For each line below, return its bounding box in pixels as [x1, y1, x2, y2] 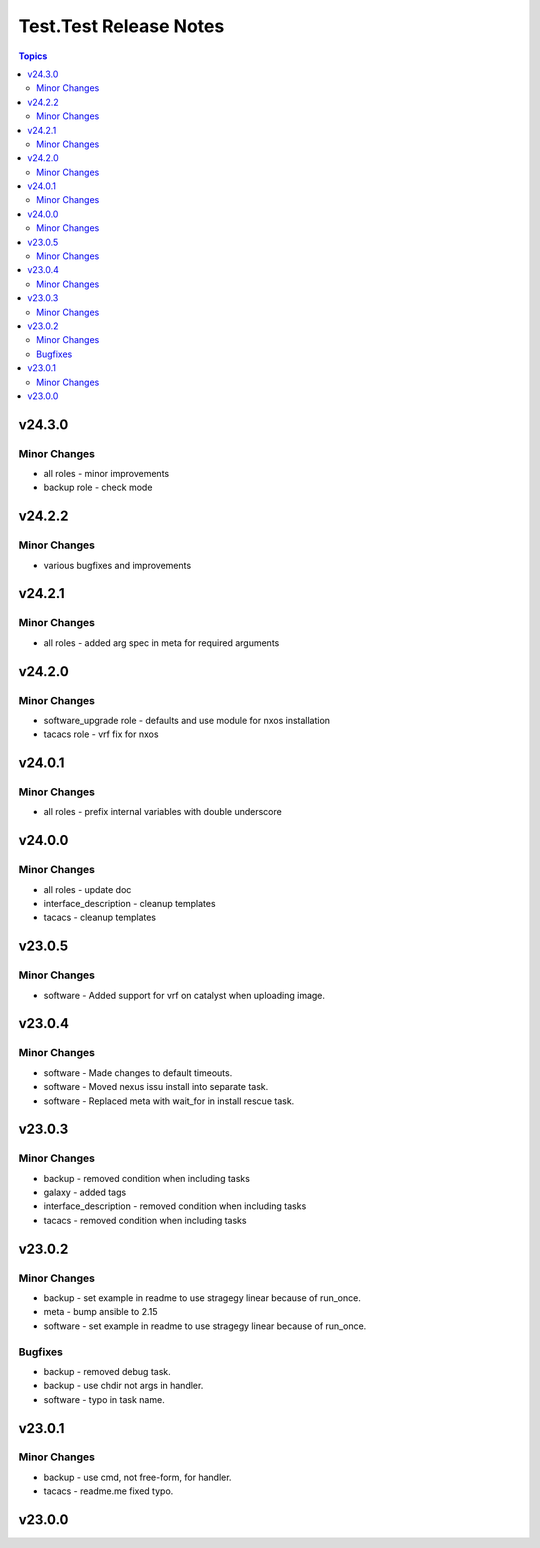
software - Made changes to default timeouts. [43, 1066, 233, 1079]
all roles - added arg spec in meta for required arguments [43, 636, 280, 649]
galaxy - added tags [43, 1186, 127, 1199]
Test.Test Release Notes [18, 15, 225, 37]
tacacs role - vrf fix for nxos [43, 728, 159, 740]
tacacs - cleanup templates [43, 911, 157, 924]
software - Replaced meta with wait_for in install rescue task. [43, 1095, 295, 1107]
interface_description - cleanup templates [43, 898, 216, 910]
